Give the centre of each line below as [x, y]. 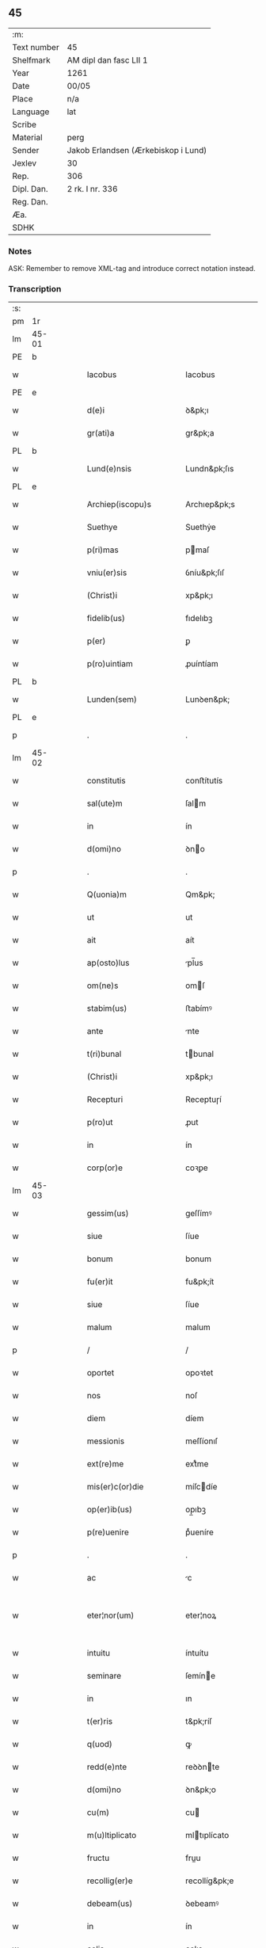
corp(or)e [105, 1168]
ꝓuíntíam [202, 664]
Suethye [102, 528]
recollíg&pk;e [209, 1881]
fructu [98, 1858]
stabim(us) [107, 1008]
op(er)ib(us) [110, 1510]
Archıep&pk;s [210, 505]
